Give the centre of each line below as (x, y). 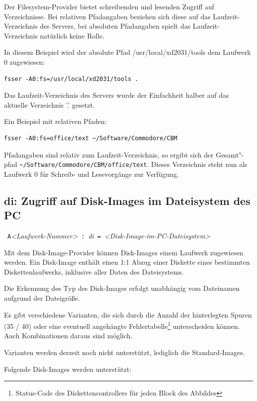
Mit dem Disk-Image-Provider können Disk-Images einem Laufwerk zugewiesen (124, 252)
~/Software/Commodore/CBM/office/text (83, 165)
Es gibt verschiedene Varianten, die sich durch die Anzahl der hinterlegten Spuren (128, 314)
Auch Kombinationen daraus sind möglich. (68, 336)
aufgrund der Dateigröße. (42, 298)
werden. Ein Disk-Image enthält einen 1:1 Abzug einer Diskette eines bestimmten (127, 262)
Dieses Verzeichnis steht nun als (199, 164)
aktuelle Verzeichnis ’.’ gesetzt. (49, 104)
